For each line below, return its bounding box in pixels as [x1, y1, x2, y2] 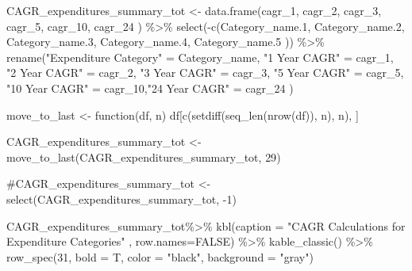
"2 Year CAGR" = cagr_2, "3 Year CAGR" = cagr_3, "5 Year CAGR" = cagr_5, [6, 64, 404, 81]
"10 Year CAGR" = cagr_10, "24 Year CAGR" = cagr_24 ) [6, 79, 294, 96]
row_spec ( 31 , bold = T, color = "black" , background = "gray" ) [6, 248, 314, 265]
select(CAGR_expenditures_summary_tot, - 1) [6, 190, 237, 207]
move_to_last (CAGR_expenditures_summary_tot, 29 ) [6, 148, 281, 165]
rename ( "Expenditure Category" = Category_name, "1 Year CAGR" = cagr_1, [6, 48, 394, 65]
